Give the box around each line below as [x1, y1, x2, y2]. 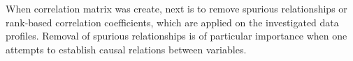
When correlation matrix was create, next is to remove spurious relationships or [6, 1, 347, 15]
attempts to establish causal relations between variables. [6, 42, 247, 56]
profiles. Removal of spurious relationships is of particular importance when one [6, 28, 347, 43]
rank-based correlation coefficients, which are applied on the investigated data [6, 15, 339, 29]
